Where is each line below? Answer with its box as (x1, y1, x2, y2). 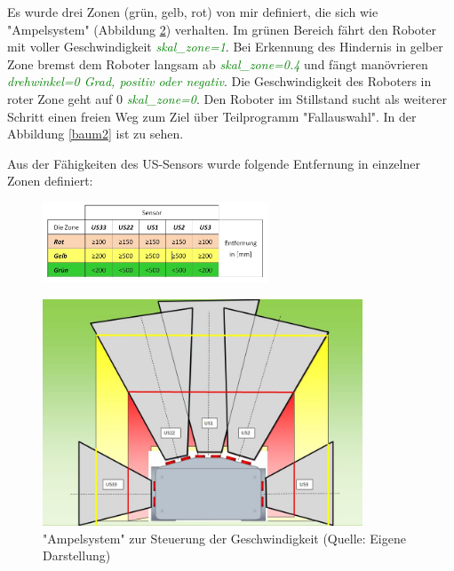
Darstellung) (43, 546, 111, 565)
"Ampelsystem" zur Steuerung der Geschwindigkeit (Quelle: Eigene (43, 528, 406, 547)
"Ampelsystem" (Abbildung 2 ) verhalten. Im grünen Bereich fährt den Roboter (7, 20, 436, 38)
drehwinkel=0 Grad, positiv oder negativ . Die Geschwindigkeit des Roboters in (7, 72, 432, 91)
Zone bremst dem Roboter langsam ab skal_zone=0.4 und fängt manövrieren (7, 54, 428, 73)
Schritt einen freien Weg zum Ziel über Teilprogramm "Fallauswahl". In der (7, 107, 417, 125)
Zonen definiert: (7, 171, 93, 190)
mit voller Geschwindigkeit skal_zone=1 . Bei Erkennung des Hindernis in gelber (7, 37, 443, 56)
